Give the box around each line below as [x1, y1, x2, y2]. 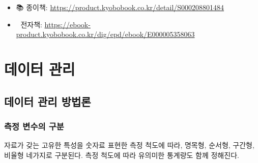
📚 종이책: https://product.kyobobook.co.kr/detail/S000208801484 [16, 2, 224, 12]
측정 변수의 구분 [4, 119, 64, 132]
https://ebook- [44, 19, 91, 29]
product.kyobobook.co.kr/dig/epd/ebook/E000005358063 [16, 29, 195, 39]
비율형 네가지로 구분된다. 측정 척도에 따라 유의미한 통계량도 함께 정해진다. [4, 149, 239, 160]
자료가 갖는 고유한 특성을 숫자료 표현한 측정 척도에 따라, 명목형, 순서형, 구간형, [4, 140, 254, 150]
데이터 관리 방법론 [4, 93, 91, 109]
